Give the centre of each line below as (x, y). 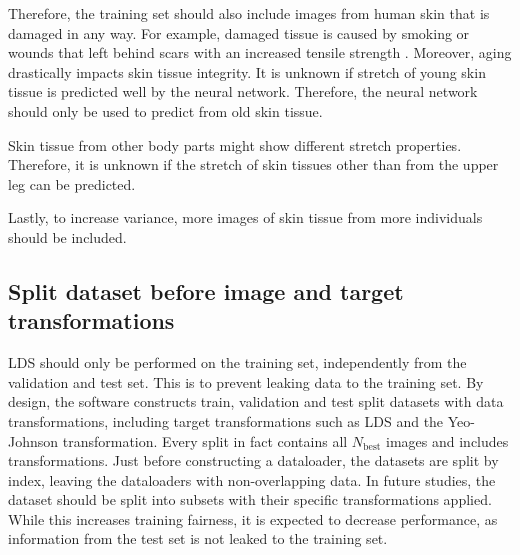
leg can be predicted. (72, 183)
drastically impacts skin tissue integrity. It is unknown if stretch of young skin (247, 71)
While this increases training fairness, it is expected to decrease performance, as (253, 518)
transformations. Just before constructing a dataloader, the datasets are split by (253, 460)
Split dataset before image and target (206, 290)
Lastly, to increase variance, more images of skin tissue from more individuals (245, 217)
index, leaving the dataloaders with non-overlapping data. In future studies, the (252, 479)
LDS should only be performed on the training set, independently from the (237, 362)
